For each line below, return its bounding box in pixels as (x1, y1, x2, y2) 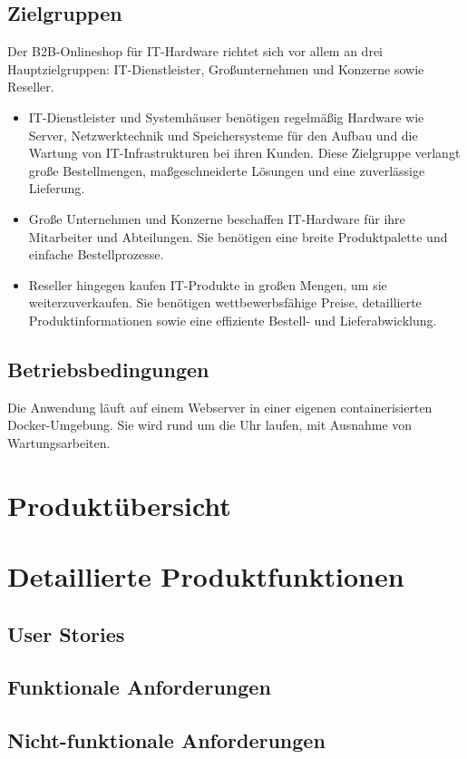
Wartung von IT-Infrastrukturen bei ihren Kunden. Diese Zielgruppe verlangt (28, 143, 461, 162)
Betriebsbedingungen (7, 355, 209, 383)
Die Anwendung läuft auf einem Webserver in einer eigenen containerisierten (7, 397, 433, 416)
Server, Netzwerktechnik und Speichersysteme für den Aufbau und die (28, 125, 418, 144)
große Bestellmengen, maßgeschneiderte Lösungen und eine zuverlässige (28, 161, 425, 180)
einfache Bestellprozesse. (28, 245, 164, 264)
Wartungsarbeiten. (7, 433, 111, 452)
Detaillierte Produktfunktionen (7, 558, 404, 595)
